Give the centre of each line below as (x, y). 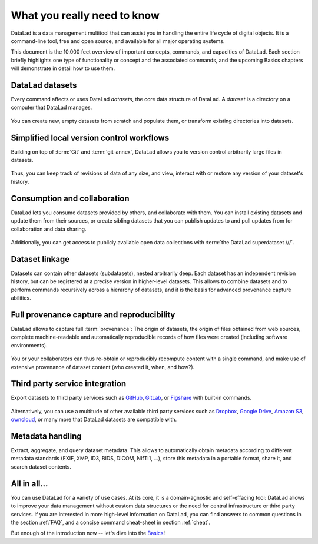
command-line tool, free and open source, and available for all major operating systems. (118, 41)
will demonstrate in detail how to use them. (63, 68)
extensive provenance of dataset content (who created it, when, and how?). (103, 367)
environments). (29, 345)
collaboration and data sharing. (49, 229)
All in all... (29, 484)
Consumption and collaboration (70, 198)
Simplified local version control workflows (90, 137)
